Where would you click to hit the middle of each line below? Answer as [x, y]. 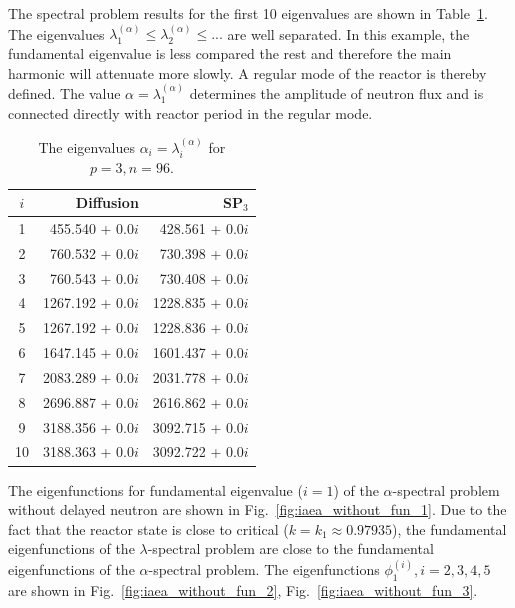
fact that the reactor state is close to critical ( [148, 528]
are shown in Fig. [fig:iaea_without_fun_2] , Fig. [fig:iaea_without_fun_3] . [243, 590]
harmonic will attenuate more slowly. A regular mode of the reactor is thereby [247, 72]
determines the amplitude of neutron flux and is [336, 93]
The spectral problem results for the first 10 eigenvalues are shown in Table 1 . [248, 13]
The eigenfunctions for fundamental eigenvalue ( [155, 489]
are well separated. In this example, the [348, 33]
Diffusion [107, 202]
